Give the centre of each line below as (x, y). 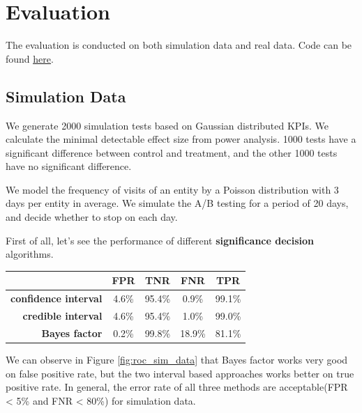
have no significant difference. (69, 166)
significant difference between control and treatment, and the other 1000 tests (172, 152)
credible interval (62, 316)
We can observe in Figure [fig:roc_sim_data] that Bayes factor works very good (177, 359)
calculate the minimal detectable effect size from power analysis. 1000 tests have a (181, 139)
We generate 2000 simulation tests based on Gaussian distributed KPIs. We (167, 125)
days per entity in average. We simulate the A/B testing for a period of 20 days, (177, 203)
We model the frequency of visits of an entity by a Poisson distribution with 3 (172, 189)
